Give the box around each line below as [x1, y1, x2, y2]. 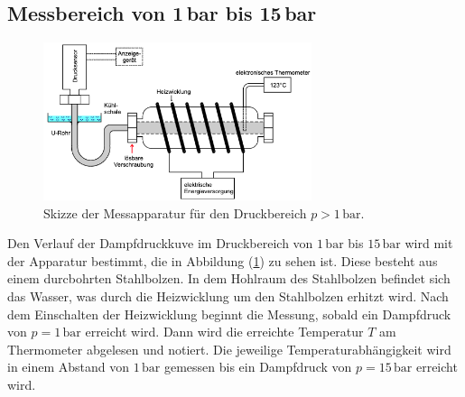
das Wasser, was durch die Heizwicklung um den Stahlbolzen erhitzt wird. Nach [7, 287, 449, 306]
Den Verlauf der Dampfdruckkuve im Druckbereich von [7, 234, 313, 253]
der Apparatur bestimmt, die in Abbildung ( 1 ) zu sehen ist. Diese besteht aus [7, 251, 438, 270]
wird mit [405, 234, 453, 253]
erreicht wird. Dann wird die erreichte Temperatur [85, 322, 364, 341]
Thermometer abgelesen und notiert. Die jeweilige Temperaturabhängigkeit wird [7, 339, 451, 358]
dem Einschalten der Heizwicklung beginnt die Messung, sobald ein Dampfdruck [7, 304, 451, 323]
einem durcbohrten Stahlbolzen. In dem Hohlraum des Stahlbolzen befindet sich [7, 269, 451, 288]
